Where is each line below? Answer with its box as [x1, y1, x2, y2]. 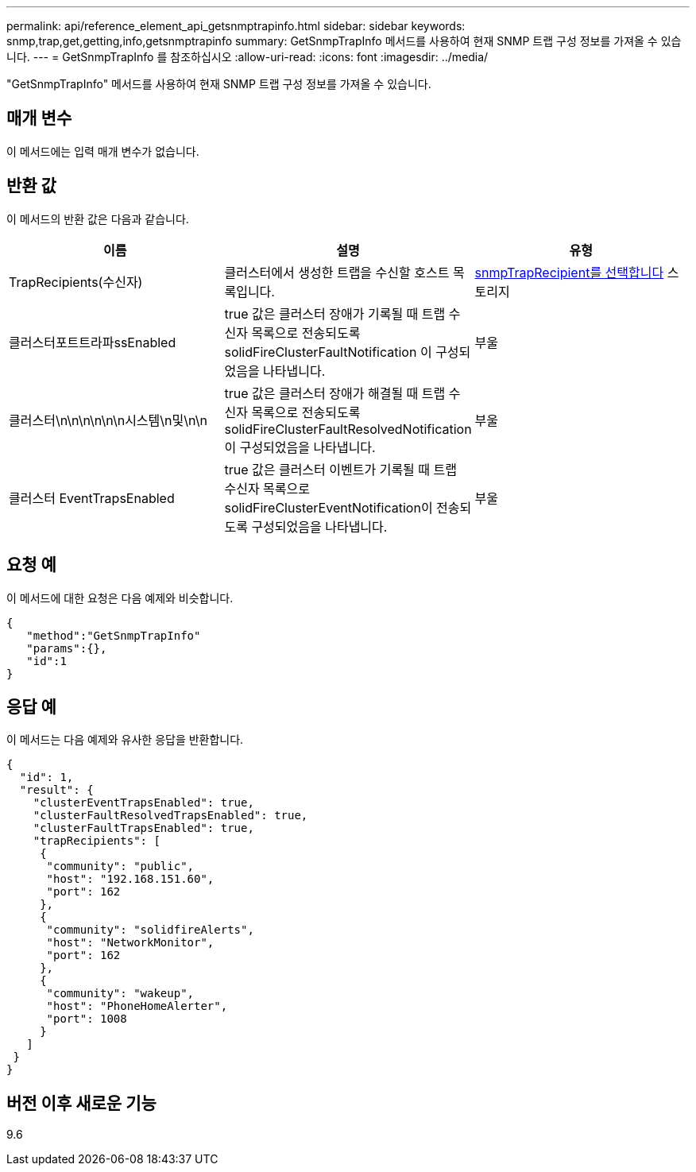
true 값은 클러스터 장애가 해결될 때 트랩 [224, 385, 446, 401]
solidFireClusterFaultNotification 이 [224, 343, 432, 360]
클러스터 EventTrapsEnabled [9, 489, 175, 506]
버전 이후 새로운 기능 [6, 1093, 157, 1113]
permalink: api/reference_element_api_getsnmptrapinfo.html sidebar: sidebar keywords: [6, 19, 466, 33]
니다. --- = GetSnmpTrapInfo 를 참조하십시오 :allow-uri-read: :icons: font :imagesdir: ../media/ [6, 50, 489, 64]
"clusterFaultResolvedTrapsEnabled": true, [33, 809, 308, 822]
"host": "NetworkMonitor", [46, 936, 215, 950]
